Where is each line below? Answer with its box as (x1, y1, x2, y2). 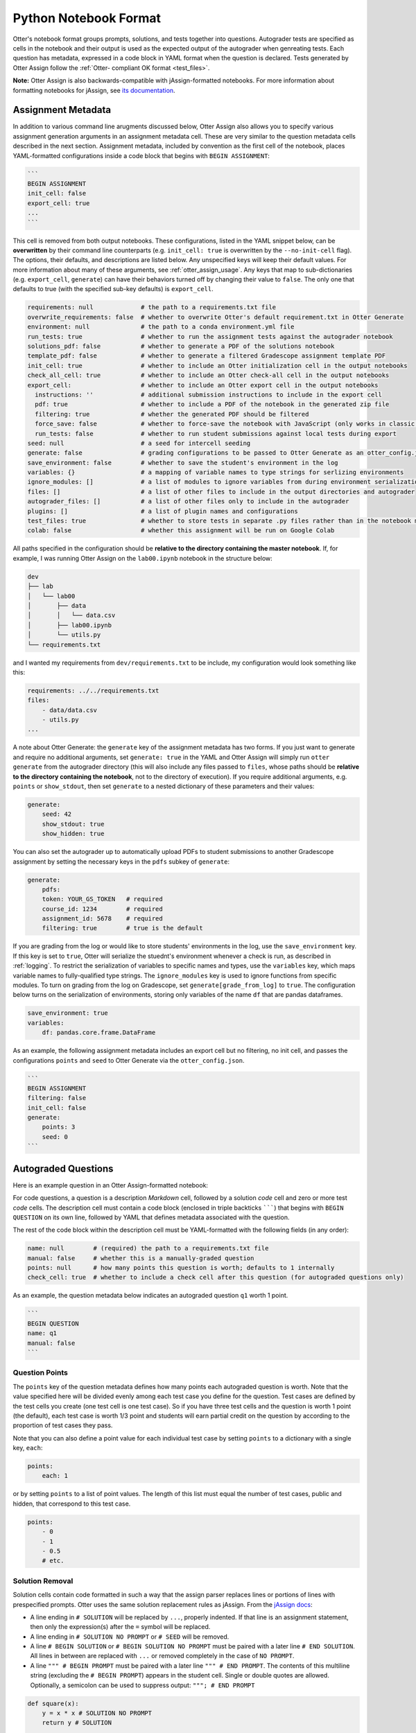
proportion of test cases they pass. (12, 1421, 113, 1429)
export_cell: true (27, 199, 90, 207)
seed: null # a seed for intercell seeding (27, 439, 251, 447)
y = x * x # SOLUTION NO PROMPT (42, 1709, 153, 1717)
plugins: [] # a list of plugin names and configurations (27, 507, 298, 515)
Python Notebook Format (12, 10, 161, 26)
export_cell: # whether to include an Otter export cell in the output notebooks (27, 381, 379, 389)
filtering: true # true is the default (42, 924, 204, 932)
